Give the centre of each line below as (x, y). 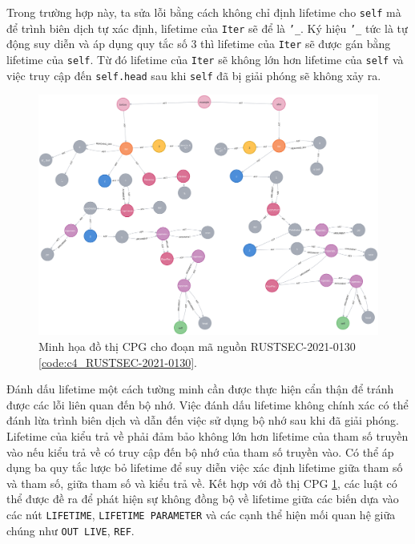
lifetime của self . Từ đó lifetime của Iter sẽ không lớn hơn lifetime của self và (205, 59)
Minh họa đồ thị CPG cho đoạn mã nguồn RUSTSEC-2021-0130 (197, 347)
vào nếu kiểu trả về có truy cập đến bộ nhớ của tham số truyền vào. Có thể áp (200, 451)
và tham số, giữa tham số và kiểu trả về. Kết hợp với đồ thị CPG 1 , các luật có (202, 483)
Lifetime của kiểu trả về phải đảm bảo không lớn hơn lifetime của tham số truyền (207, 436)
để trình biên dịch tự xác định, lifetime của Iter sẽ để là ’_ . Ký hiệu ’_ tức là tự (207, 28)
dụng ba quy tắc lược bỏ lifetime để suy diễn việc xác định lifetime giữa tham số (205, 467)
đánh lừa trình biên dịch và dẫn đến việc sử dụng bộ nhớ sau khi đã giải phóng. (203, 420)
